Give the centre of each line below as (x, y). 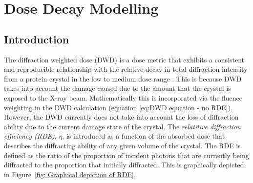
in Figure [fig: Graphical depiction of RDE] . (70, 174)
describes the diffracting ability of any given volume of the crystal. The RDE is (122, 145)
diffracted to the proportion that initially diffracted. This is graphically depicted (124, 165)
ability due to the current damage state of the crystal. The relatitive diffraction (122, 126)
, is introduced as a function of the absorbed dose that (144, 136)
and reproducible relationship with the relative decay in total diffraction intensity (126, 69)
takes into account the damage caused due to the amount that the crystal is (117, 88)
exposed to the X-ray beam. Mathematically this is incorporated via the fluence (123, 97)
